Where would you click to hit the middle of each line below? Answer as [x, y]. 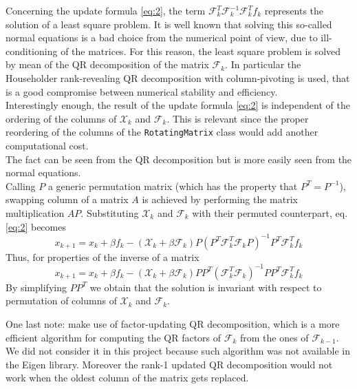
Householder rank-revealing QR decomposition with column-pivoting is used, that [178, 77]
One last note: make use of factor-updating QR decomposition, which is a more [173, 323]
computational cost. [47, 145]
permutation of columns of [61, 301]
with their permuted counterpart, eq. [270, 212]
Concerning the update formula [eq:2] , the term [106, 10]
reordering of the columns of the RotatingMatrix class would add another [162, 132]
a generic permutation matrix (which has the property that [173, 186]
